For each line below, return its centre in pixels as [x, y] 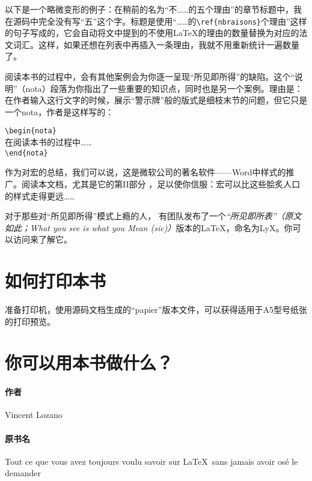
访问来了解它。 [42, 239]
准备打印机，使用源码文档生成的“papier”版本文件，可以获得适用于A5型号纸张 [156, 309]
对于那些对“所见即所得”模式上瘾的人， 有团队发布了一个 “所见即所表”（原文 [153, 216]
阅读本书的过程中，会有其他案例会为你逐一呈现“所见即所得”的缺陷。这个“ [150, 77]
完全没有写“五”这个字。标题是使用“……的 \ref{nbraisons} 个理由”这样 [173, 21]
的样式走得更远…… [40, 195]
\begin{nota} [31, 131]
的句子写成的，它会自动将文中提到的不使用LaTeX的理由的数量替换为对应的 [152, 33]
